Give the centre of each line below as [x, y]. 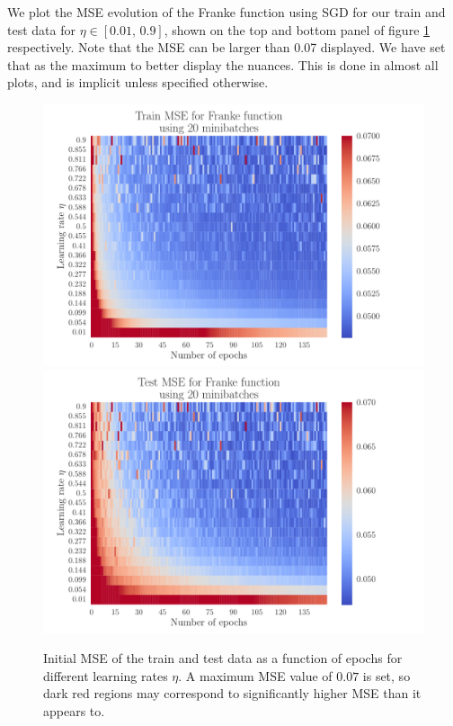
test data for [41, 29]
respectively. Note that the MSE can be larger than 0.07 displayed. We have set [226, 47]
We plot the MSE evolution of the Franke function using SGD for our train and [226, 12]
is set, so [386, 675]
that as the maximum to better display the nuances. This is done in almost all [223, 64]
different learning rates [106, 675]
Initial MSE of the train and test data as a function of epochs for [223, 658]
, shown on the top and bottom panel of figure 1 [297, 29]
